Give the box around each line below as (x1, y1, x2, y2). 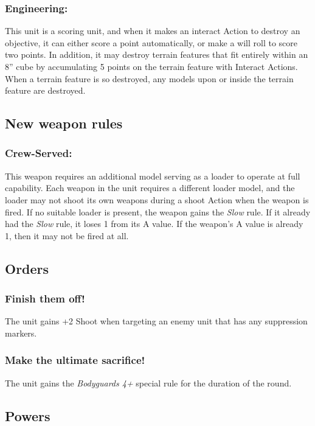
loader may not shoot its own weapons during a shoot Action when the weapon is (5, 193, 309, 206)
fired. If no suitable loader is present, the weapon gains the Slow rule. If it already (5, 205, 311, 218)
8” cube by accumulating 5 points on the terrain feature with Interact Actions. (5, 60, 298, 72)
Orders (5, 259, 49, 278)
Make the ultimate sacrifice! (5, 352, 145, 368)
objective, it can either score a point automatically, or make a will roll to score (5, 36, 297, 49)
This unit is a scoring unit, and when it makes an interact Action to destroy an (5, 24, 300, 37)
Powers (5, 406, 50, 425)
